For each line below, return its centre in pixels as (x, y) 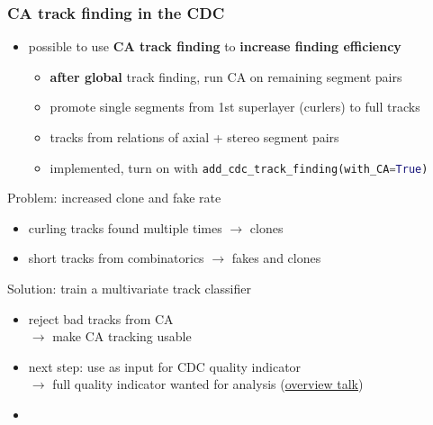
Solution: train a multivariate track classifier (129, 289)
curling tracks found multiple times (125, 227)
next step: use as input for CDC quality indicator (165, 366)
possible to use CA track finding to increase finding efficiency (215, 46)
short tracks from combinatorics (116, 258)
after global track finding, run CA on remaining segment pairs (226, 76)
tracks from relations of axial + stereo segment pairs (194, 137)
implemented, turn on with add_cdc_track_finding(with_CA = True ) (239, 167)
